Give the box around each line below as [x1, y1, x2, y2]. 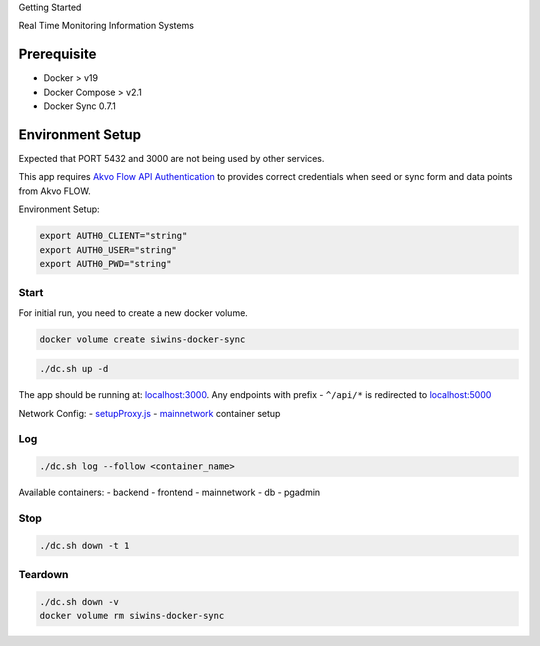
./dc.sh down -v [39, 596, 120, 607]
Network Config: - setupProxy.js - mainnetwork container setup [18, 407, 281, 419]
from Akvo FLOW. [18, 185, 92, 197]
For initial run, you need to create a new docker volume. [18, 306, 249, 319]
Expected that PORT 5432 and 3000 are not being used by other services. [18, 152, 325, 164]
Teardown [18, 568, 69, 582]
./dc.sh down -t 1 [39, 540, 130, 551]
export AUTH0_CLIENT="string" [39, 230, 188, 242]
